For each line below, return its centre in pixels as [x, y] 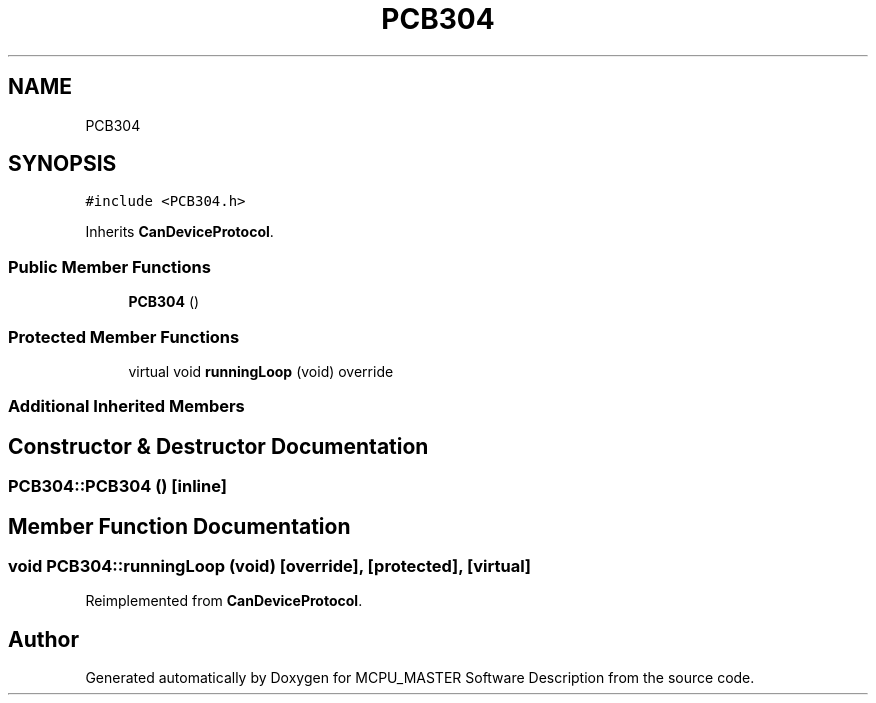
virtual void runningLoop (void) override [261, 371]
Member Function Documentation [179, 526]
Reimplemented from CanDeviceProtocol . [224, 601]
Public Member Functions [109, 266]
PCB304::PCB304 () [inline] [117, 486]
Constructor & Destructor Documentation [218, 446]
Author [43, 639]
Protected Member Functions [124, 336]
